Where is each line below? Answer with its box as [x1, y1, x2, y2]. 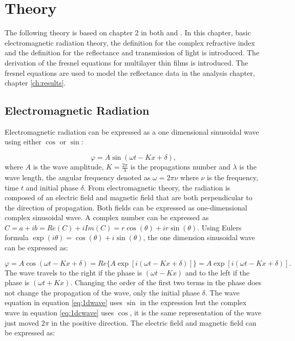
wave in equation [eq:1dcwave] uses [5, 307, 114, 318]
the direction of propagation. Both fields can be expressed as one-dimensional [5, 202, 247, 212]
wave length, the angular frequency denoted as [5, 172, 151, 182]
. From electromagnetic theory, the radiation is [83, 182, 230, 193]
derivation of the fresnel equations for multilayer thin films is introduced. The [5, 57, 248, 68]
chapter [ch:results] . [5, 77, 66, 88]
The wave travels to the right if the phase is [5, 267, 142, 278]
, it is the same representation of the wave [130, 307, 262, 318]
